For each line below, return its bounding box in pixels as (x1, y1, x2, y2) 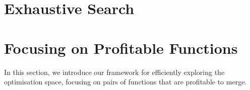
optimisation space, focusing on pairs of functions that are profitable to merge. (4, 76, 247, 87)
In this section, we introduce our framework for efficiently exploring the (4, 66, 225, 77)
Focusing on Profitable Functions (4, 37, 238, 58)
